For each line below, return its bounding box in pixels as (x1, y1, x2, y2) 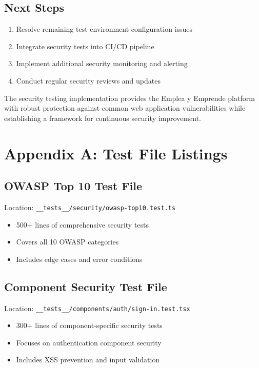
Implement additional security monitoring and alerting (16, 58, 188, 69)
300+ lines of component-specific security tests (16, 320, 163, 331)
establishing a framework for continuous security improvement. (4, 112, 201, 123)
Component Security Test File (4, 278, 167, 294)
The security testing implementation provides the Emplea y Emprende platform (4, 92, 255, 103)
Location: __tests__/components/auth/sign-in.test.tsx (4, 302, 190, 313)
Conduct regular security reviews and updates (16, 75, 161, 86)
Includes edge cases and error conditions (16, 253, 143, 264)
